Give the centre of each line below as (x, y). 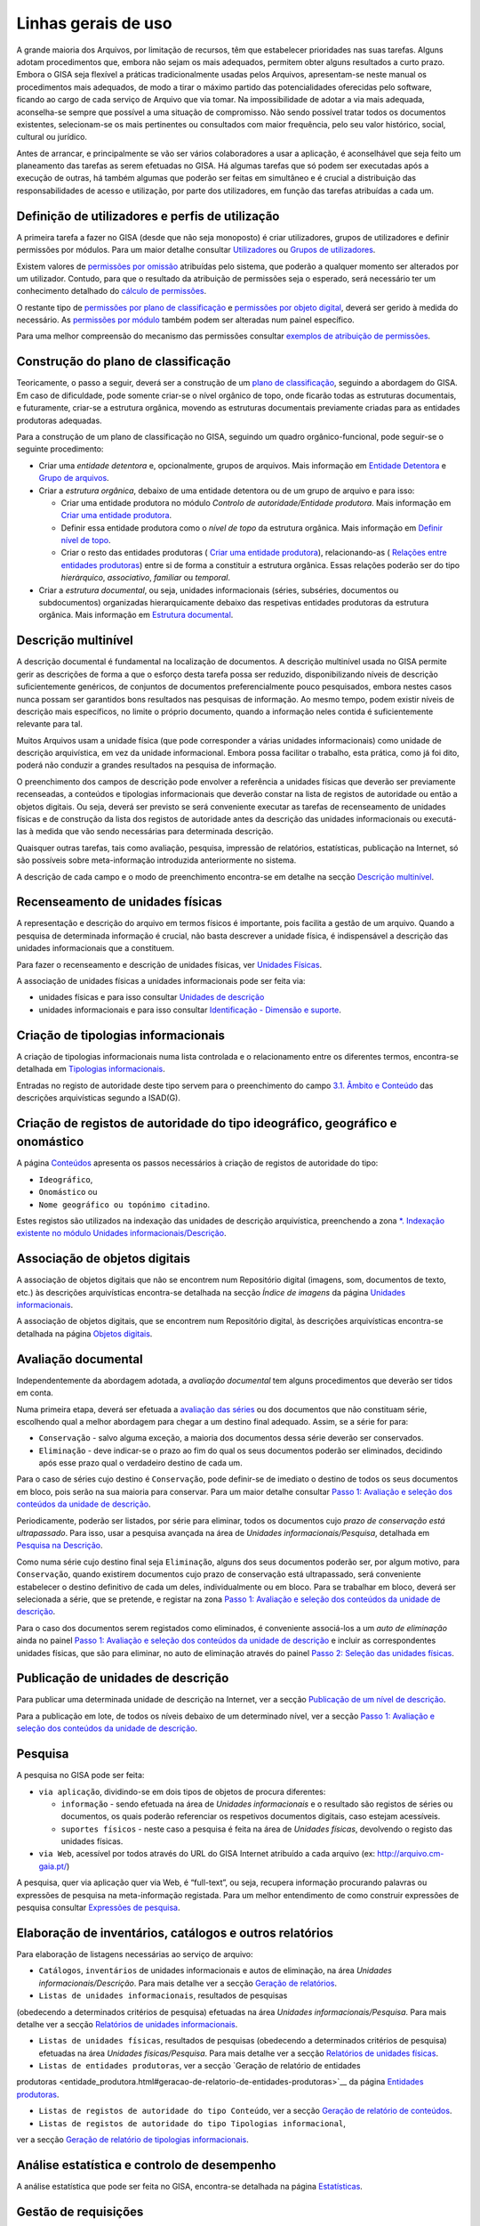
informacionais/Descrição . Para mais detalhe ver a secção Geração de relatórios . (188, 1983)
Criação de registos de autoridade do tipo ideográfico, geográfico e (207, 1123)
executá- (440, 819)
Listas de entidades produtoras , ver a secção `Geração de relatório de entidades (200, 2066)
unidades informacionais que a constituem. (96, 948)
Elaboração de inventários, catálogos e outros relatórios (175, 1933)
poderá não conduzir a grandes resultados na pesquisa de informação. (147, 765)
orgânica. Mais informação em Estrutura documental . (136, 615)
